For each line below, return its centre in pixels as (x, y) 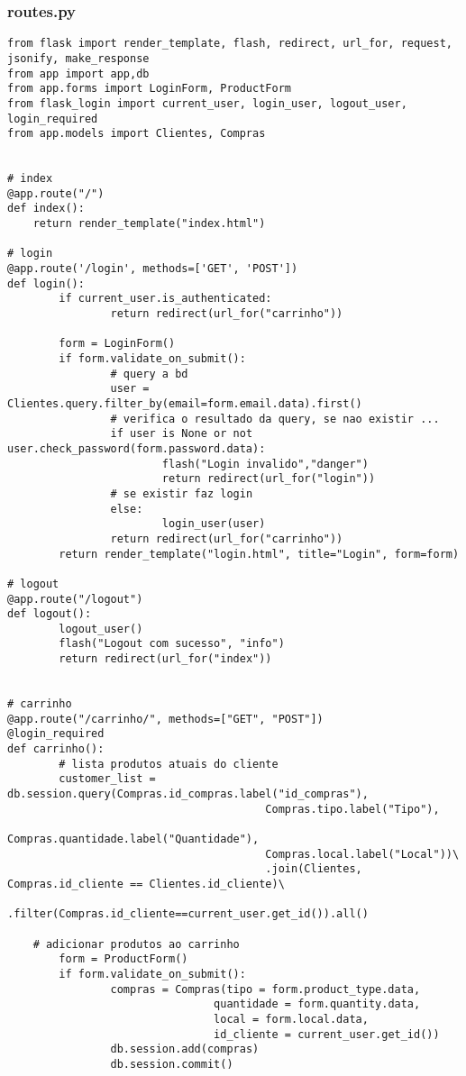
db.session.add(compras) (185, 1049)
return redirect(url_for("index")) (165, 659)
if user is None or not (182, 434)
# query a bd (149, 374)
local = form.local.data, (291, 1019)
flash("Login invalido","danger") (265, 464)
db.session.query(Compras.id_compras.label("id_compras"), (188, 794)
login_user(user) (214, 524)
